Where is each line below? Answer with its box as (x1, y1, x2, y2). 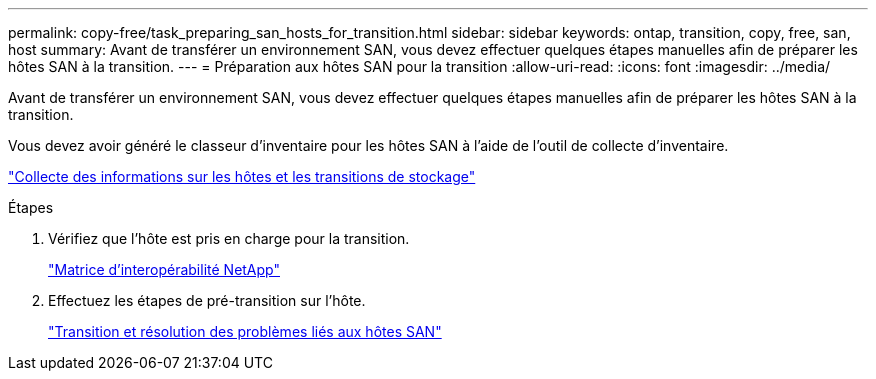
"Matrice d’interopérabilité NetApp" (48, 261, 280, 278)
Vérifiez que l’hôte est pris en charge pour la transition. (48, 230, 410, 247)
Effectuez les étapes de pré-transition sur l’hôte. (48, 292, 366, 309)
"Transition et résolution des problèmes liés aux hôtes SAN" (48, 323, 442, 340)
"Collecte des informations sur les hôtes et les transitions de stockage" (8, 168, 476, 185)
